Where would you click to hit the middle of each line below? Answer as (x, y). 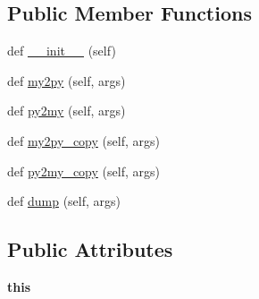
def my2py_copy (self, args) (84, 140)
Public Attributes (90, 249)
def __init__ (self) (62, 51)
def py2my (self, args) (67, 111)
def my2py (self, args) (67, 80)
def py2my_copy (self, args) (84, 171)
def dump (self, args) (64, 201)
